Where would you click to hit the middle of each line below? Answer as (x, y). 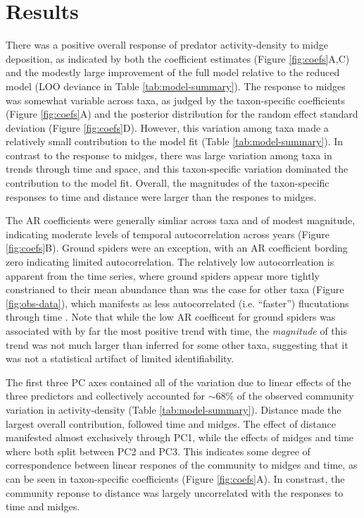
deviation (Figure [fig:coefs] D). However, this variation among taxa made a (167, 127)
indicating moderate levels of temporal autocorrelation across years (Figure (168, 234)
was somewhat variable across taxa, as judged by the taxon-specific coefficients (175, 100)
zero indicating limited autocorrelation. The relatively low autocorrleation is (170, 262)
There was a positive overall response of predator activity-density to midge (167, 45)
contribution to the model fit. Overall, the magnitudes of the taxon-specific (168, 183)
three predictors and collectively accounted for (105, 396)
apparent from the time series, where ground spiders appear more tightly (163, 275)
